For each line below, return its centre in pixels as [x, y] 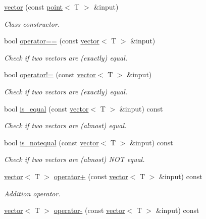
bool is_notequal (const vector [51, 142]
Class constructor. [32, 23]
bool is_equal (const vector [46, 108]
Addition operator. [32, 193]
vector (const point [34, 7]
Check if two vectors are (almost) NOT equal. [74, 159]
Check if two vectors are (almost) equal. [65, 125]
